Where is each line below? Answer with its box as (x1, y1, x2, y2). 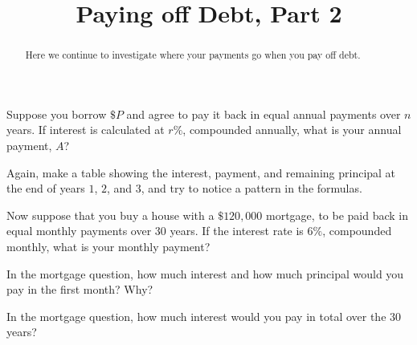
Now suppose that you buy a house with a (6, 206, 215, 223)
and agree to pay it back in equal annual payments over (126, 105, 401, 122)
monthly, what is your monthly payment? (6, 237, 211, 254)
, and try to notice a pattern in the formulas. (141, 180, 362, 197)
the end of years (6, 180, 85, 197)
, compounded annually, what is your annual (182, 121, 402, 138)
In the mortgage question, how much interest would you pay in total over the (6, 307, 386, 324)
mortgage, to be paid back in (266, 206, 409, 223)
